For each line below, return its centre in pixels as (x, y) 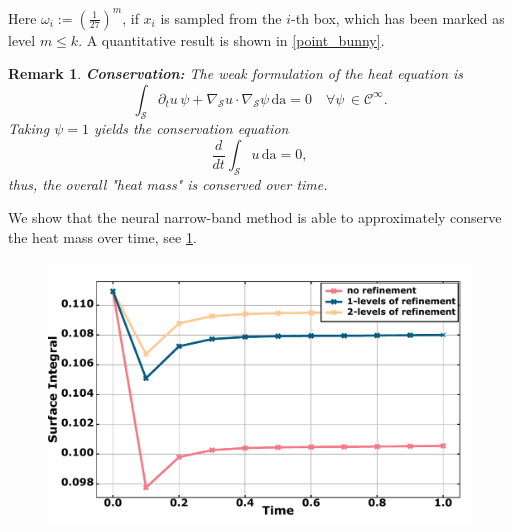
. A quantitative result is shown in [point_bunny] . (231, 39)
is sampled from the (221, 17)
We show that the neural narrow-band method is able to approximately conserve (255, 217)
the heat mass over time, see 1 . (102, 237)
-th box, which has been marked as (398, 17)
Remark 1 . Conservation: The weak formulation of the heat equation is (236, 73)
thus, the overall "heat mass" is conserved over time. (168, 183)
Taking (29, 128)
